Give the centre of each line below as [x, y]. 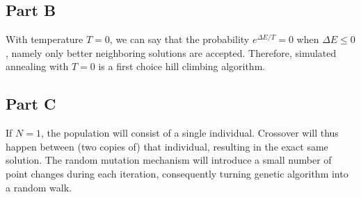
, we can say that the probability [179, 39]
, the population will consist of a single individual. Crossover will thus [190, 133]
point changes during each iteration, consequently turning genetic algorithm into [177, 173]
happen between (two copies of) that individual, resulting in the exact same [167, 146]
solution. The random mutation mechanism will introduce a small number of [169, 160]
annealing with [37, 66]
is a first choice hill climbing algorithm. [182, 66]
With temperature [45, 39]
